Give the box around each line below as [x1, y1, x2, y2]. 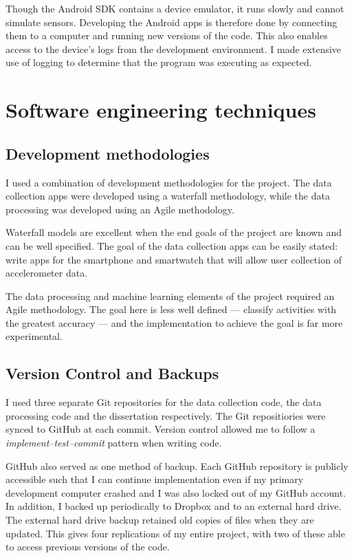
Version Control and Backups [5, 363, 219, 384]
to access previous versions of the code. [5, 539, 170, 554]
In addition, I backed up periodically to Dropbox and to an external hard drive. [5, 499, 342, 513]
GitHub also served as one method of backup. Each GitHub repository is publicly [5, 458, 349, 473]
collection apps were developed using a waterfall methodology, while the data [5, 189, 330, 203]
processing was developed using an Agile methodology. [5, 202, 234, 216]
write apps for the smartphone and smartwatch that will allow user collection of [5, 252, 342, 266]
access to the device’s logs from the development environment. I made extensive [5, 41, 342, 56]
